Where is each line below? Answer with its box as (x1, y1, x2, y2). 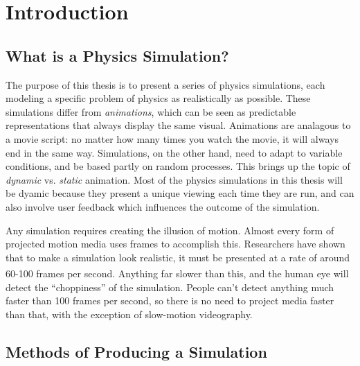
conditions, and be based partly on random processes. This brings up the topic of (6, 159, 350, 173)
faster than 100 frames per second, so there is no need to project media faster (6, 293, 334, 308)
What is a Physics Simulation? (6, 44, 229, 66)
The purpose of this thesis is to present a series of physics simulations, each (6, 77, 325, 91)
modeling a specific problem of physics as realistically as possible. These (6, 91, 311, 105)
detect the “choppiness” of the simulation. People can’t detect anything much (6, 279, 334, 294)
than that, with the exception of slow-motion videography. (6, 306, 253, 321)
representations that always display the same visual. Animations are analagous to (6, 118, 351, 132)
